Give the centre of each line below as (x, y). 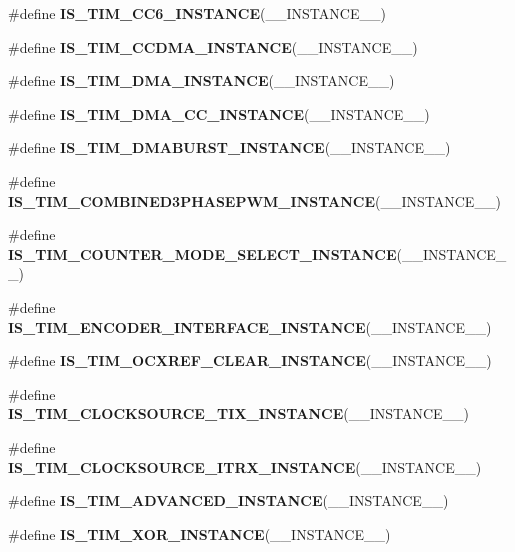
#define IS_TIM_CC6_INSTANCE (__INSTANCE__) (197, 13)
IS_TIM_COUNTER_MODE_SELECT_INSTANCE (202, 253)
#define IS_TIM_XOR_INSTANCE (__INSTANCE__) (199, 533)
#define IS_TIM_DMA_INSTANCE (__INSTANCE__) (201, 80)
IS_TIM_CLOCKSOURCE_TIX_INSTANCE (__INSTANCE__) (239, 413)
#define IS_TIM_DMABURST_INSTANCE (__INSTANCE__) (229, 147)
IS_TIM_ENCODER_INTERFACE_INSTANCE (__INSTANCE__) (250, 326)
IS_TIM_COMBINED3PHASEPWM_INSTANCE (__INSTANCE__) (254, 200)
